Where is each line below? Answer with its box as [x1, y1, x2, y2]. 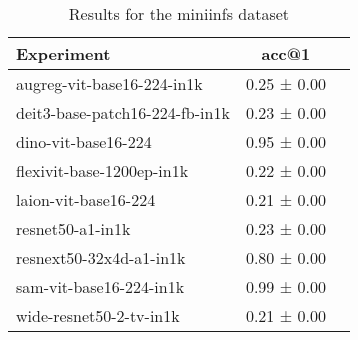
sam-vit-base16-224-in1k [16, 275, 185, 298]
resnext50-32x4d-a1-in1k [16, 246, 186, 269]
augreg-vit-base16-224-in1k [16, 72, 203, 95]
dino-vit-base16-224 [16, 130, 152, 153]
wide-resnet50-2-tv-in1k [16, 304, 180, 327]
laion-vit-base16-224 [16, 188, 156, 211]
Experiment [16, 42, 111, 65]
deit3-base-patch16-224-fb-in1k [16, 101, 230, 124]
